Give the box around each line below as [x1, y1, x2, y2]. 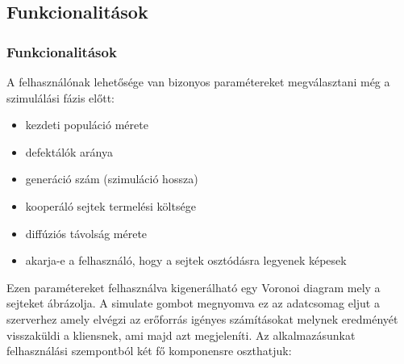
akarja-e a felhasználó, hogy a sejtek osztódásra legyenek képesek [25, 252, 347, 269]
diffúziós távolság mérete [25, 224, 148, 241]
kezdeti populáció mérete [25, 116, 148, 133]
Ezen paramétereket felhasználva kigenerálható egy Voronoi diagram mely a [6, 278, 381, 295]
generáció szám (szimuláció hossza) [25, 170, 198, 187]
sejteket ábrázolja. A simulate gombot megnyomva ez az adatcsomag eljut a [6, 295, 380, 312]
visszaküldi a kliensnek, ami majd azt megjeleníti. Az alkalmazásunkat [6, 326, 356, 343]
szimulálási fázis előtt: [6, 89, 115, 106]
